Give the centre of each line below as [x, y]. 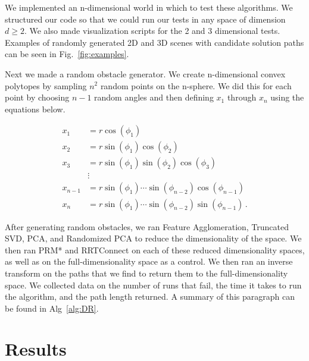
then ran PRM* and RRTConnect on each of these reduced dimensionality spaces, [155, 249]
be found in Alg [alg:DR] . [52, 308]
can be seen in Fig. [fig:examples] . [67, 54]
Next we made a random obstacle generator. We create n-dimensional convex [145, 73]
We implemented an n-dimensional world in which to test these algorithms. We [149, 7]
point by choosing [37, 97]
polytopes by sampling [46, 85]
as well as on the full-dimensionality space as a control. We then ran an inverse [149, 261]
